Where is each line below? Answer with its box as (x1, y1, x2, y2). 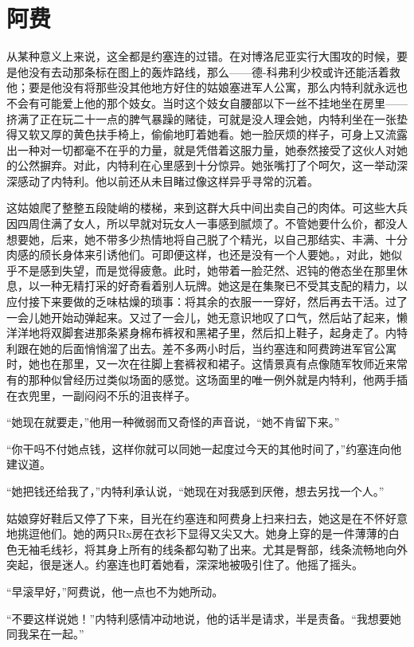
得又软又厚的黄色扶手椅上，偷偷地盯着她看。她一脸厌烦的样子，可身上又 (6, 126, 385, 143)
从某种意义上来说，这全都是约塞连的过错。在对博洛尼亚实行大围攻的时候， (6, 48, 396, 65)
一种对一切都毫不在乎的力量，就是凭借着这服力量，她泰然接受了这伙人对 (17, 141, 396, 158)
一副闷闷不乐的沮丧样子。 (61, 386, 196, 403)
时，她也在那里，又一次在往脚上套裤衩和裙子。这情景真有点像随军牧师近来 (6, 355, 396, 372)
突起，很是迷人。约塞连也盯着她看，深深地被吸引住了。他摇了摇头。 (6, 556, 363, 573)
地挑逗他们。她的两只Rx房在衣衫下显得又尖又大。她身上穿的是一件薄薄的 (6, 525, 389, 542)
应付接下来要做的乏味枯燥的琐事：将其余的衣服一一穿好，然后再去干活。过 (6, 293, 396, 310)
